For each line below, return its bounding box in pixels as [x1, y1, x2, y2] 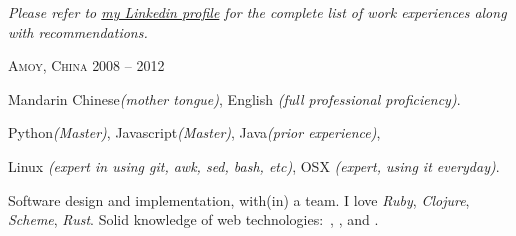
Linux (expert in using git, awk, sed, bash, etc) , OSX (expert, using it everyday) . [8, 155, 500, 176]
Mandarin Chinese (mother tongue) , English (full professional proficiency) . [8, 88, 461, 109]
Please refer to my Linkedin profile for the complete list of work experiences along [8, 2, 507, 22]
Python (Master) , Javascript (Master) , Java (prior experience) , [8, 122, 381, 143]
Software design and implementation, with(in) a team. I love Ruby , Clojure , [8, 189, 470, 210]
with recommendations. [8, 21, 148, 42]
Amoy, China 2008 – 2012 [8, 55, 165, 76]
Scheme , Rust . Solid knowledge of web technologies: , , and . [8, 209, 379, 230]
